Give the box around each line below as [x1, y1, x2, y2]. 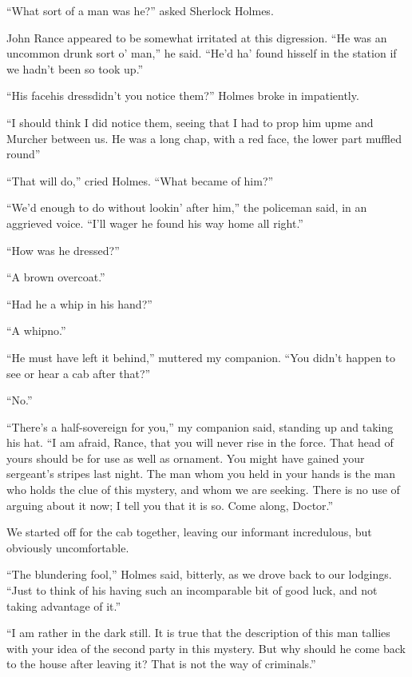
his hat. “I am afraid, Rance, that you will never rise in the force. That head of [6, 434, 394, 451]
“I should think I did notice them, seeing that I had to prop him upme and [6, 113, 374, 130]
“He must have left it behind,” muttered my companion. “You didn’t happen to [6, 348, 396, 365]
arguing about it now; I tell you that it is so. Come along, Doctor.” [6, 496, 334, 513]
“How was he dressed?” [6, 241, 120, 258]
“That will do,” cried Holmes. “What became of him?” [6, 172, 274, 189]
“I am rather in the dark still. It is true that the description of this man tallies [6, 624, 390, 641]
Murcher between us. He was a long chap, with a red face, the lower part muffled [6, 129, 402, 146]
